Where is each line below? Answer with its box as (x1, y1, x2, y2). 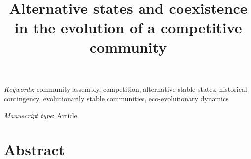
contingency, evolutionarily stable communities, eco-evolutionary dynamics (4, 93, 229, 104)
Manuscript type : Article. (4, 110, 79, 120)
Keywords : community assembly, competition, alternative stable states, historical (4, 83, 247, 94)
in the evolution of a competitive (14, 17, 242, 38)
